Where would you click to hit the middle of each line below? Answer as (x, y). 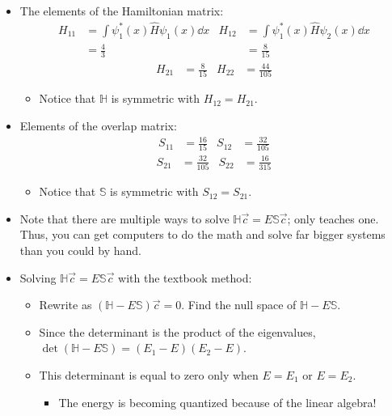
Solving (38, 277)
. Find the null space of (239, 305)
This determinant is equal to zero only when (149, 375)
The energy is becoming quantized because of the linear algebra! (217, 402)
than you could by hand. (80, 250)
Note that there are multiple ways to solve (124, 218)
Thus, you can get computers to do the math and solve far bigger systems (202, 234)
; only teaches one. (333, 218)
